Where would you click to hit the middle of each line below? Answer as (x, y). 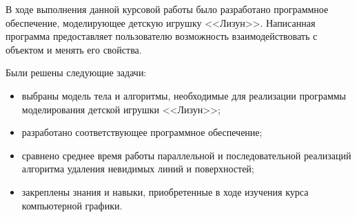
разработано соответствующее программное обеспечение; (142, 132)
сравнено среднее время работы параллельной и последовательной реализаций (186, 155)
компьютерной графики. (72, 205)
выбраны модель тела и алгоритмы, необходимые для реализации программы (184, 95)
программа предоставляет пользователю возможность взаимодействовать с (162, 36)
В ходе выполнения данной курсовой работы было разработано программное (167, 9)
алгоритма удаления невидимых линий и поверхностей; (138, 169)
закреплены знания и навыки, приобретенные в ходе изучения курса (165, 191)
